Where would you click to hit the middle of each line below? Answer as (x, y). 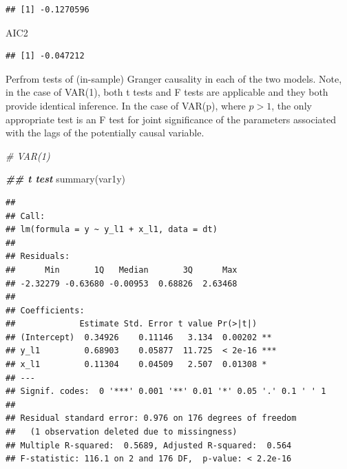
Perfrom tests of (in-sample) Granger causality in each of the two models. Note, (174, 78)
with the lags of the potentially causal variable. (105, 133)
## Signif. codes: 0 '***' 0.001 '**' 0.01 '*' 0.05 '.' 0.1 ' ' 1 (166, 392)
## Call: (25, 216)
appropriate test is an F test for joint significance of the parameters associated (171, 119)
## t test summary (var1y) (66, 179)
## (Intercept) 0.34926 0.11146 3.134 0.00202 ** (139, 337)
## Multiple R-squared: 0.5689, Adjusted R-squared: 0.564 (149, 445)
